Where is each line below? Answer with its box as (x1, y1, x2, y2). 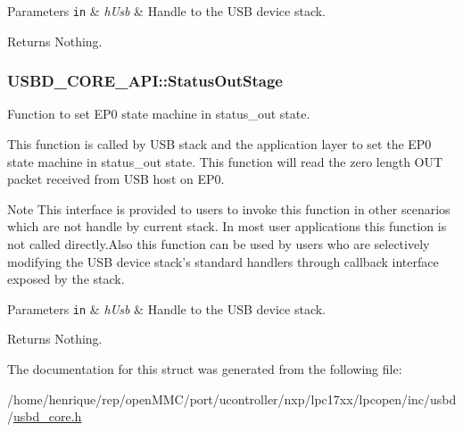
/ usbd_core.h (7, 407, 82, 426)
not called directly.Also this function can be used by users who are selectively (7, 235, 430, 253)
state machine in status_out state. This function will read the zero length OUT (7, 152, 443, 170)
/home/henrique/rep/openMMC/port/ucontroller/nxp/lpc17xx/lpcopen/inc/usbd (7, 389, 457, 408)
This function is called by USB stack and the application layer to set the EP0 (7, 135, 432, 154)
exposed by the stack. (7, 270, 125, 288)
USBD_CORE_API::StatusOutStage (7, 70, 283, 92)
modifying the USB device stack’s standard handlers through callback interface (7, 252, 439, 270)
